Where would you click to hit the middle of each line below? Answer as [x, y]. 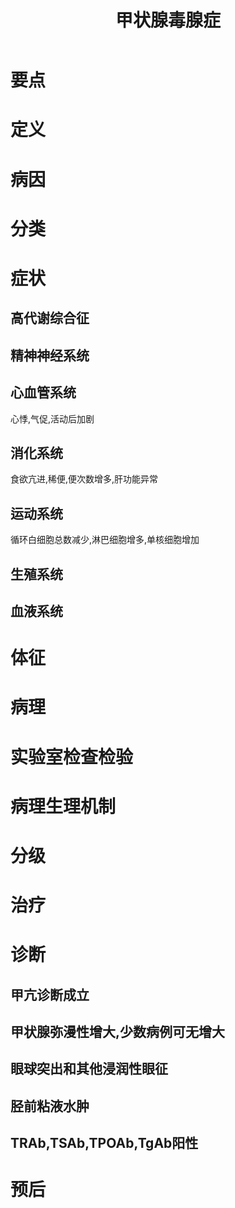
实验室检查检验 [72, 757]
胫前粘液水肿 [50, 1106]
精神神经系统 [50, 355]
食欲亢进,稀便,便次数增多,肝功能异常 [84, 479]
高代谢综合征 [50, 318]
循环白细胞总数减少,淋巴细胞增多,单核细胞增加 [105, 540]
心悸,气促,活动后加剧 [52, 418]
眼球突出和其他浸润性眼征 [89, 1069]
